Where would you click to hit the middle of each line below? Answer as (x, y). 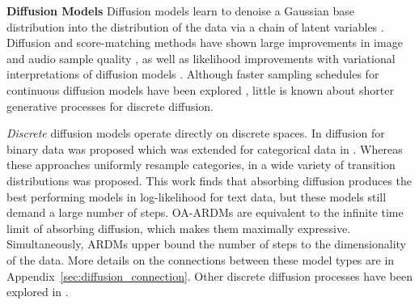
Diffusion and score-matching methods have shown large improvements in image (205, 42)
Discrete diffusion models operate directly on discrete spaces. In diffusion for (196, 133)
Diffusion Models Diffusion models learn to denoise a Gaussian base (180, 11)
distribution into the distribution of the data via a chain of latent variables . (195, 26)
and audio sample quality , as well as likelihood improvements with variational (201, 58)
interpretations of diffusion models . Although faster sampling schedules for (193, 74)
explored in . (38, 292)
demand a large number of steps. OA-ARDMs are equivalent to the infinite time (205, 212)
